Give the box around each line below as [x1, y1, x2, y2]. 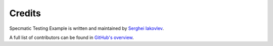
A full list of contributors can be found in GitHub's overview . [9, 34, 134, 40]
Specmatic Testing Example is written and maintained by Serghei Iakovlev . [9, 25, 164, 31]
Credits [9, 8, 41, 19]
